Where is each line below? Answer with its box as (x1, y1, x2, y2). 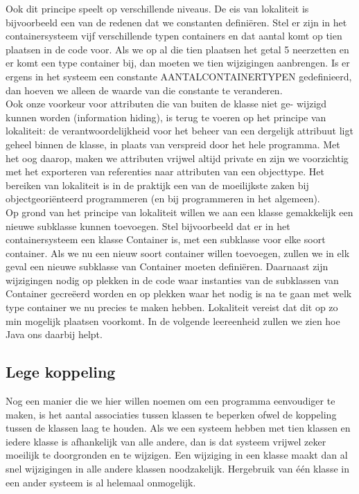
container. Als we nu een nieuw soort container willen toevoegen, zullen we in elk (6, 245, 350, 260)
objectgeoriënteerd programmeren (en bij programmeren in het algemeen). (6, 191, 320, 206)
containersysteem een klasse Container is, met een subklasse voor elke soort (6, 232, 326, 247)
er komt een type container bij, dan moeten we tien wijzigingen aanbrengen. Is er (6, 55, 350, 70)
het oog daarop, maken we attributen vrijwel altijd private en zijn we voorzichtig (6, 150, 349, 165)
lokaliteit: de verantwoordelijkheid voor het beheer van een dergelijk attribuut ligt (6, 123, 353, 138)
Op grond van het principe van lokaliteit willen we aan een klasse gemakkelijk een (6, 204, 353, 219)
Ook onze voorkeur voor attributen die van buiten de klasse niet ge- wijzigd (6, 96, 327, 111)
